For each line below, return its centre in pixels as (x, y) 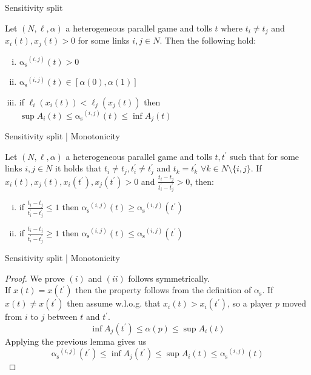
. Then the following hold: (208, 40)
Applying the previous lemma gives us (76, 341)
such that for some (265, 156)
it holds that (79, 168)
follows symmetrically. (169, 278)
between (62, 317)
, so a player (250, 303)
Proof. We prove (35, 278)
